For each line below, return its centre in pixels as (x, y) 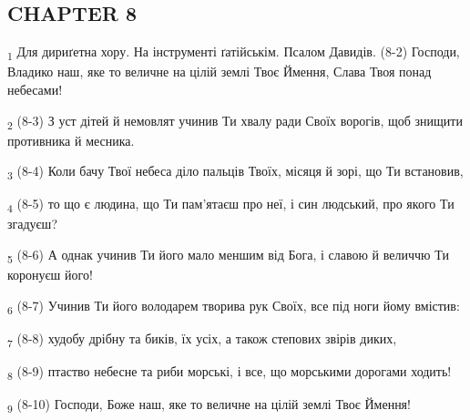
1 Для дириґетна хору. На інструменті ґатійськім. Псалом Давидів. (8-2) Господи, (234, 52)
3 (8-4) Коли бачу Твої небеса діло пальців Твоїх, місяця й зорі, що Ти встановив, (235, 172)
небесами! (35, 89)
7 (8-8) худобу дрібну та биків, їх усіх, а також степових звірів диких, (202, 339)
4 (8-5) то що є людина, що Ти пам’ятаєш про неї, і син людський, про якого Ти (231, 205)
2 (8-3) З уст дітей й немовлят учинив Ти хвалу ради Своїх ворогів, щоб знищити (235, 121)
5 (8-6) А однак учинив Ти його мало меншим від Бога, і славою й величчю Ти (228, 256)
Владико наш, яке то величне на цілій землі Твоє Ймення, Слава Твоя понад (220, 72)
